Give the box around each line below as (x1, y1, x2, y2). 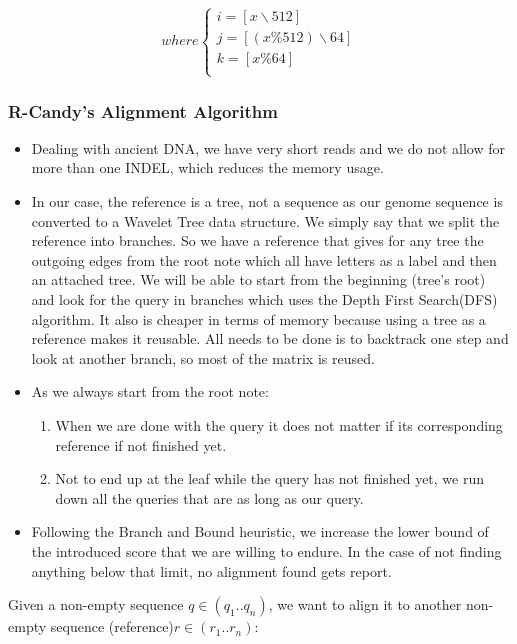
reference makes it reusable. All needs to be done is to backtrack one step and (31, 328, 509, 349)
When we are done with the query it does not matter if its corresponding (55, 414, 503, 435)
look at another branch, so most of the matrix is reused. (31, 347, 375, 368)
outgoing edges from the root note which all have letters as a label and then (31, 249, 497, 270)
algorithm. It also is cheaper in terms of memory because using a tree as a (31, 308, 486, 329)
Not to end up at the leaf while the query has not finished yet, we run (55, 468, 484, 489)
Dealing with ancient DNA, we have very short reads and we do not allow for (31, 137, 505, 158)
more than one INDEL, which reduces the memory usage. (31, 157, 384, 178)
